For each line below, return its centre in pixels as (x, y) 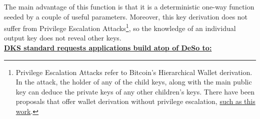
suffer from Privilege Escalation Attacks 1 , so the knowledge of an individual (120, 27)
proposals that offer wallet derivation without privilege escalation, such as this (135, 101)
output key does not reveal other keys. (63, 38)
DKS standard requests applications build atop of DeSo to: (108, 48)
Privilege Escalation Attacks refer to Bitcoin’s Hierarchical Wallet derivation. (134, 72)
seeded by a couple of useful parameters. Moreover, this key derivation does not (126, 16)
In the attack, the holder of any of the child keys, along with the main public (134, 82)
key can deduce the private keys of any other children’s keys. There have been (135, 91)
